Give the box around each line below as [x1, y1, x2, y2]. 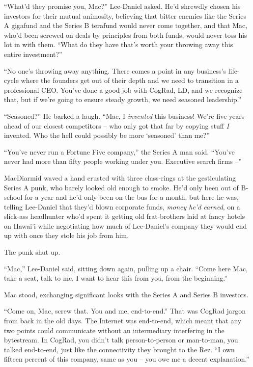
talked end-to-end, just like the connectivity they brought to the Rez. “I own [4, 344, 235, 354]
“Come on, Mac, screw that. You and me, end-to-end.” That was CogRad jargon [4, 306, 246, 316]
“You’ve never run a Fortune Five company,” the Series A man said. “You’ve [4, 146, 235, 157]
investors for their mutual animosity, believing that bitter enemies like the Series [4, 10, 246, 21]
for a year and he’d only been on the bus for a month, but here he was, [25, 192, 239, 202]
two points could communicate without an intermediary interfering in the [4, 325, 225, 335]
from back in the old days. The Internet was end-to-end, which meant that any [4, 315, 242, 326]
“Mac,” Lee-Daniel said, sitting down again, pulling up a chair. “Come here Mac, [4, 263, 248, 273]
